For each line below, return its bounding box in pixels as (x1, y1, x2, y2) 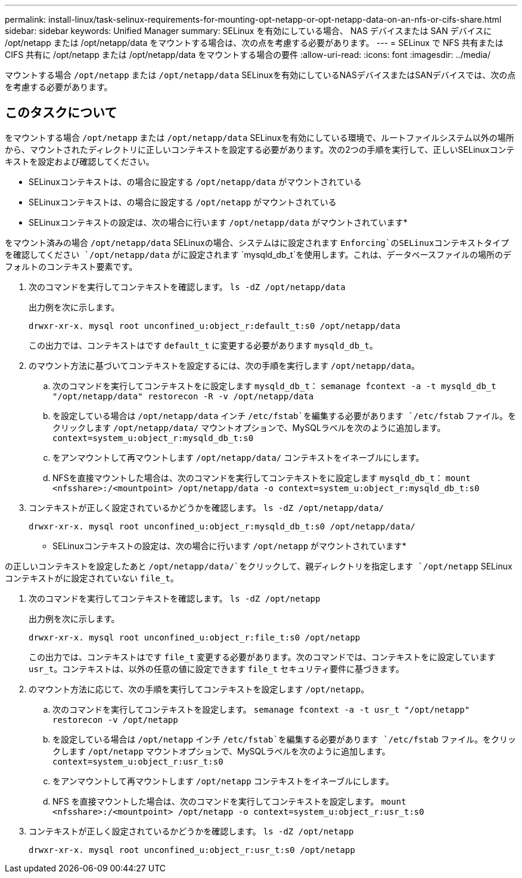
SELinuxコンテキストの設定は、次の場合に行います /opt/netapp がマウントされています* (52, 540, 406, 551)
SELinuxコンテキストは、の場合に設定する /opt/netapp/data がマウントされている (29, 176, 362, 187)
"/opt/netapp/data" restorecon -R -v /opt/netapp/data (52, 391, 314, 401)
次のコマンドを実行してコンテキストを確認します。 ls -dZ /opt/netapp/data (29, 281, 346, 292)
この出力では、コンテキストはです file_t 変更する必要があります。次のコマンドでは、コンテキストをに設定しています (29, 651, 496, 662)
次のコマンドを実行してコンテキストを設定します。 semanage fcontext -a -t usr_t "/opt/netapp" (52, 704, 470, 714)
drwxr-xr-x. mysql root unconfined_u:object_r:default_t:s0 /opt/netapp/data (29, 321, 400, 331)
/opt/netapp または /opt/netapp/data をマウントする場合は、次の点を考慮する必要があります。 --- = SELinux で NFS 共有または (5, 38, 504, 48)
